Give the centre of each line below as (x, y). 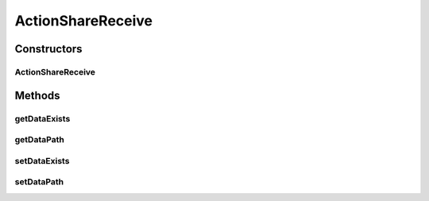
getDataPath (40, 140)
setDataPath (39, 182)
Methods (37, 95)
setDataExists (42, 160)
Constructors (48, 49)
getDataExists (43, 118)
